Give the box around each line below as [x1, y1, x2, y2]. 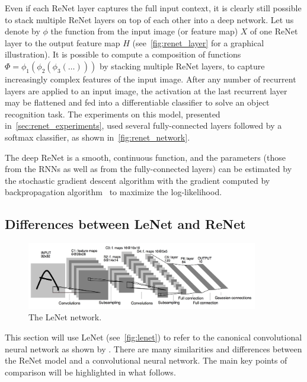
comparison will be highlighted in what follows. [5, 365, 176, 378]
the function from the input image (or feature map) [50, 25, 238, 37]
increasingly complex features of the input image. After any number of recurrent [5, 72, 296, 85]
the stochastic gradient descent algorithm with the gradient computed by [5, 174, 270, 186]
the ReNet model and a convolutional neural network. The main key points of [5, 354, 287, 367]
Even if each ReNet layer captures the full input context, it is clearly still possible [5, 2, 302, 14]
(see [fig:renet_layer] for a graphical [132, 36, 264, 49]
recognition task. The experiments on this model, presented [5, 107, 220, 120]
